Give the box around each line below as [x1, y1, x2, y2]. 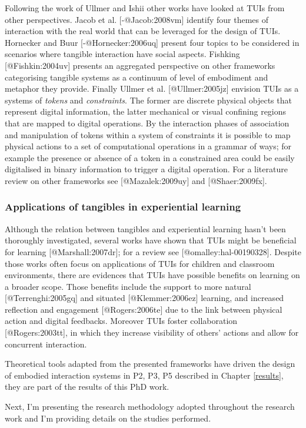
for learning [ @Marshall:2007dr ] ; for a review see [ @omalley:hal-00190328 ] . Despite [5, 245, 301, 258]
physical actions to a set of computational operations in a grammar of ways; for [5, 140, 292, 152]
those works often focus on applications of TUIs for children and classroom [5, 257, 275, 269]
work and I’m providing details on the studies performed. [5, 412, 211, 424]
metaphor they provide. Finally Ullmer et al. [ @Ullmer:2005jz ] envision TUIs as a [5, 82, 299, 95]
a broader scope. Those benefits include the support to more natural [5, 280, 251, 292]
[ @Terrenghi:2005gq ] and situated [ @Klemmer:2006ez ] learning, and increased [5, 292, 284, 304]
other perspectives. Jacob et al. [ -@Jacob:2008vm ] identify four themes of [5, 13, 269, 25]
